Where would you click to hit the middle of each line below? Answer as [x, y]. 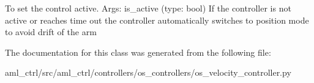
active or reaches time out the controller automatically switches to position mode [157, 20]
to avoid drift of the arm [51, 32]
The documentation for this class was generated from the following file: [138, 52]
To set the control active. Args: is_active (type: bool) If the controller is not [148, 8]
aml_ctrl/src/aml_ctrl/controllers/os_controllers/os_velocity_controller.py [148, 72]
